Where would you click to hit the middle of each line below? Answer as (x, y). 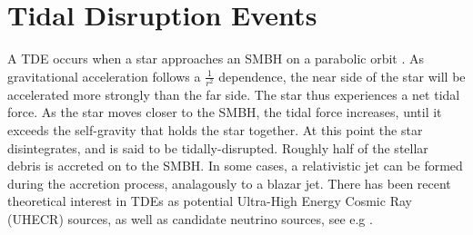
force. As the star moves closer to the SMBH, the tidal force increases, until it (225, 112)
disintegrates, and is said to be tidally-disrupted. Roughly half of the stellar (218, 147)
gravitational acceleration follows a (104, 76)
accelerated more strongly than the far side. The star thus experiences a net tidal (234, 94)
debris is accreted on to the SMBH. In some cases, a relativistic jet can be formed (235, 166)
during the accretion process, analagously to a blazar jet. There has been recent (229, 183)
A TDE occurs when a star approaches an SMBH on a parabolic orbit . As (216, 59)
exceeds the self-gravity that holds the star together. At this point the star (215, 130)
